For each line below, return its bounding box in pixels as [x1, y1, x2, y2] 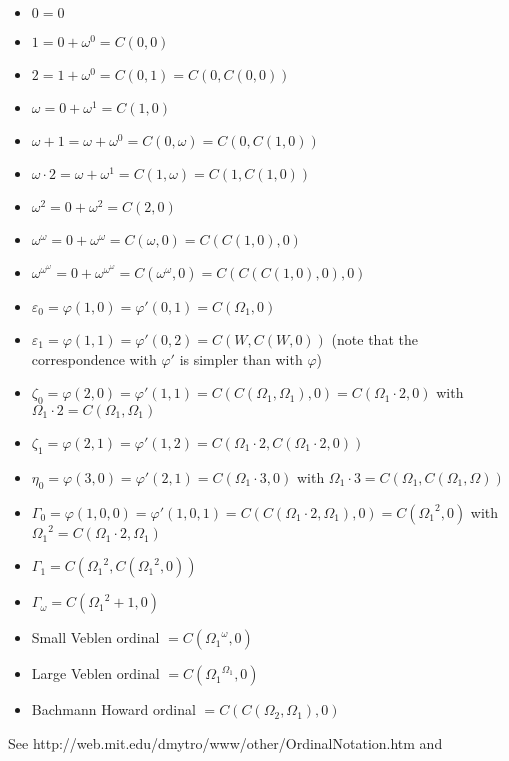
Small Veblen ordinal [31, 627, 160, 648]
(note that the [331, 329, 418, 349]
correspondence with [31, 348, 157, 369]
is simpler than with [179, 348, 303, 369]
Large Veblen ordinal [31, 663, 160, 684]
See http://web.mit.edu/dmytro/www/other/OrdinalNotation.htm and [8, 732, 443, 753]
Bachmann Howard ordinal [31, 699, 196, 720]
